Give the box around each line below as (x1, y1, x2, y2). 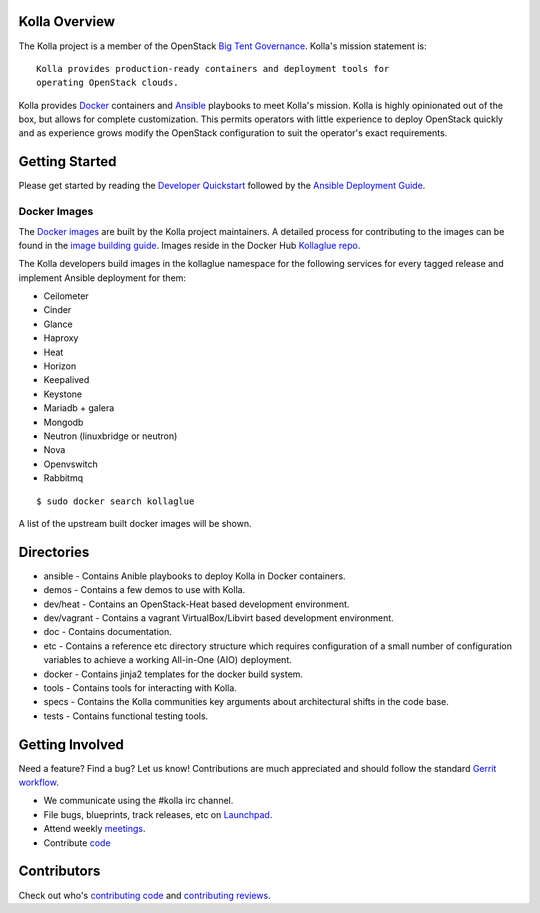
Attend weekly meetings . (43, 823, 146, 835)
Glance (43, 318, 74, 330)
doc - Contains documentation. (43, 626, 172, 638)
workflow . (18, 776, 59, 789)
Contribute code (43, 836, 111, 849)
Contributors (18, 863, 101, 880)
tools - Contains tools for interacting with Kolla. (43, 681, 237, 694)
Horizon (43, 360, 77, 372)
